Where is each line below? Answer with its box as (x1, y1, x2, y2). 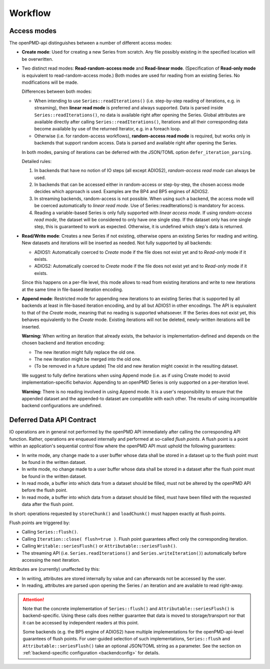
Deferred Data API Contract (9, 416, 96, 424)
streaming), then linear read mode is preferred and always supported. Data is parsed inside (34, 105, 223, 111)
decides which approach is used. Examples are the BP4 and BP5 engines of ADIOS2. (34, 189, 209, 195)
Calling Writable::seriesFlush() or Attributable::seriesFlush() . (21, 543, 177, 549)
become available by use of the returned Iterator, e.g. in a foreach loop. (34, 126, 181, 132)
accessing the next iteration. (21, 557, 80, 563)
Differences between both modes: (21, 88, 92, 95)
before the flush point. (21, 487, 67, 493)
